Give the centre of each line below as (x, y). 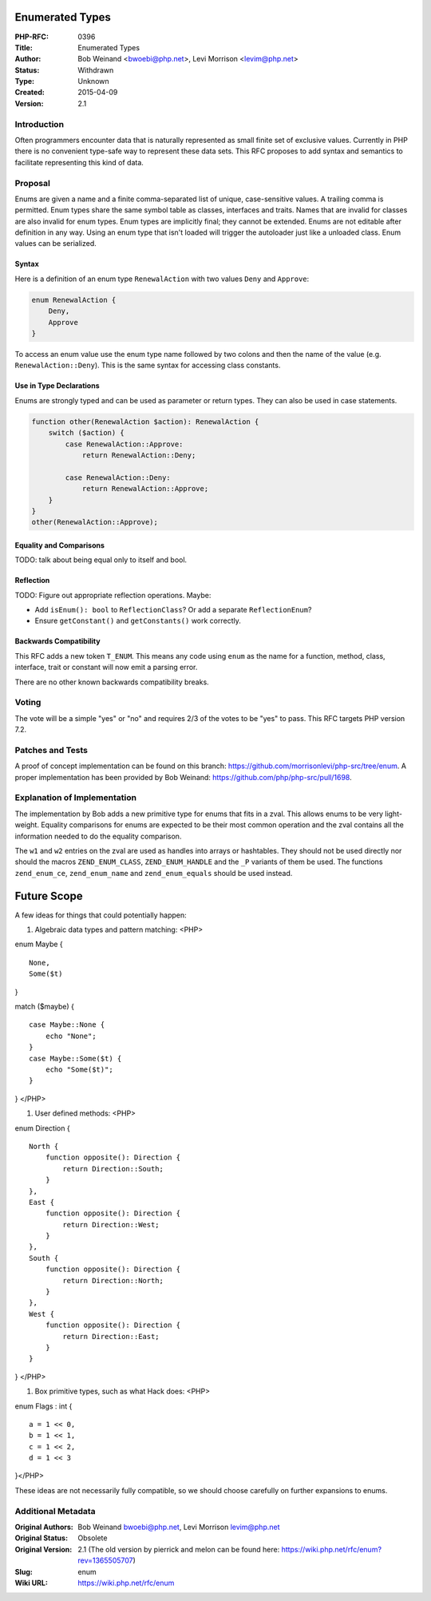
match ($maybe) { (45, 1007)
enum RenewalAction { (74, 300)
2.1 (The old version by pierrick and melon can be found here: (179, 1549)
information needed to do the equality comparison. (98, 836)
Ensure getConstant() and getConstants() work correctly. (138, 621)
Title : (24, 47)
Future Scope (49, 896)
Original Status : (41, 1538)
